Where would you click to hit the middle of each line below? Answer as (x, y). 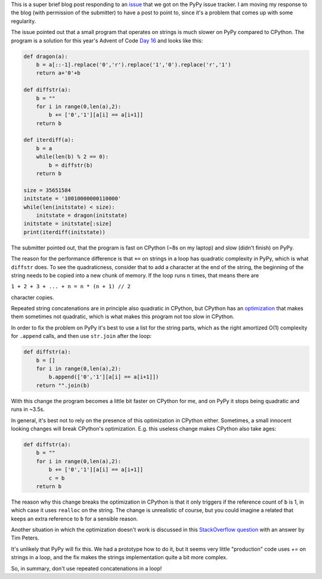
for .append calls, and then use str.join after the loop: (81, 336)
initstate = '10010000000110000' (72, 199)
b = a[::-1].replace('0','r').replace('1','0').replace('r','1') (134, 65)
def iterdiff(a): (49, 140)
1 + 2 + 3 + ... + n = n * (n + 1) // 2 (71, 287)
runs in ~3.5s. (28, 409)
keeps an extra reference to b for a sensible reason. (75, 519)
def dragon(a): (46, 56)
